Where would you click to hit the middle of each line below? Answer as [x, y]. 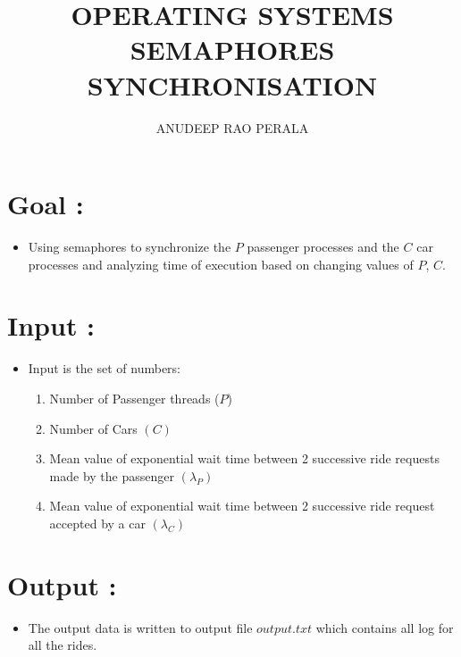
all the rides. [63, 645]
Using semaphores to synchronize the [130, 247]
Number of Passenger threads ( [134, 398]
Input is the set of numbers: [105, 368]
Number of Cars [93, 428]
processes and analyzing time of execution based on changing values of [221, 264]
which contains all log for [385, 627]
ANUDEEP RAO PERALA [232, 127]
